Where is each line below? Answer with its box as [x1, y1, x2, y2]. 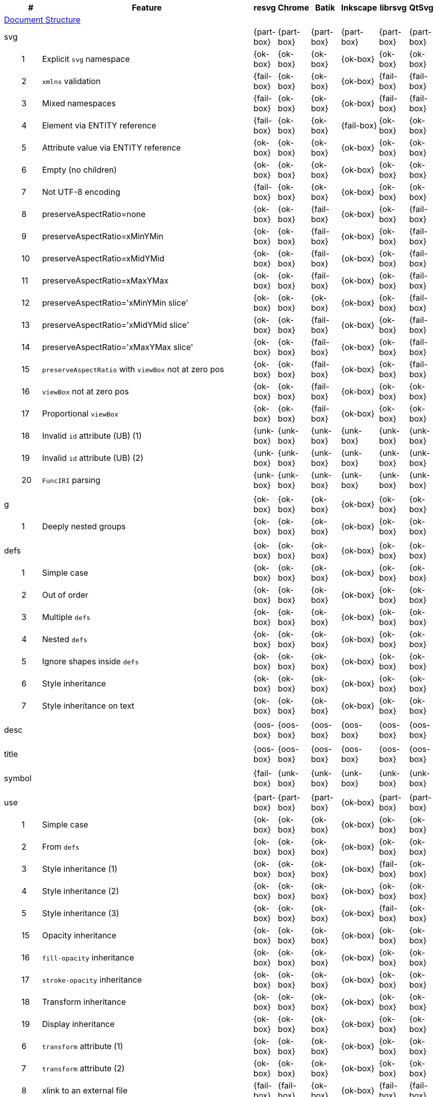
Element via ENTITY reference [42, 120, 156, 130]
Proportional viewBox [42, 408, 119, 419]
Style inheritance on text [42, 701, 135, 711]
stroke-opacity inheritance [42, 975, 142, 985]
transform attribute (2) [42, 1063, 125, 1073]
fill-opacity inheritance [42, 952, 134, 963]
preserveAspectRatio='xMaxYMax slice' [42, 342, 194, 352]
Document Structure [4, 15, 81, 25]
